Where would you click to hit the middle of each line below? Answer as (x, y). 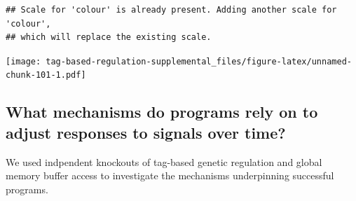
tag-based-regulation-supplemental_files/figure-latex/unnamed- (199, 61)
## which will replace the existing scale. (109, 37)
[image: (23, 61)
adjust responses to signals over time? (146, 132)
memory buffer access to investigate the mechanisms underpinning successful (170, 175)
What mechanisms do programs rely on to (162, 112)
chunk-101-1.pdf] (46, 75)
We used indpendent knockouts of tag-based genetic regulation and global (164, 161)
